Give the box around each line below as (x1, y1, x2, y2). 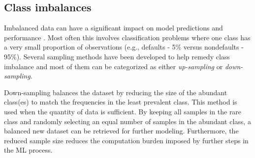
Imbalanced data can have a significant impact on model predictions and (4, 23, 223, 33)
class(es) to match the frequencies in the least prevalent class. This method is (4, 97, 237, 107)
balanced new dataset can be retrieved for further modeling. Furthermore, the (4, 126, 239, 136)
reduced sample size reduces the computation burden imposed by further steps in (4, 135, 249, 145)
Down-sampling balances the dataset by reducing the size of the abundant (4, 87, 227, 97)
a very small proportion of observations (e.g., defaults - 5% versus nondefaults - (4, 42, 244, 52)
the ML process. (4, 145, 53, 155)
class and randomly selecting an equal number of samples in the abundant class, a (4, 116, 251, 126)
